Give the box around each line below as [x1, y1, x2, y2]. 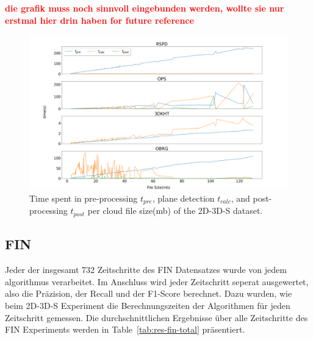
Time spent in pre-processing [29, 192, 138, 205]
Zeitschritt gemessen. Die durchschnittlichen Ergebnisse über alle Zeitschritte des [5, 311, 308, 324]
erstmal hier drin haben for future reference [5, 13, 194, 26]
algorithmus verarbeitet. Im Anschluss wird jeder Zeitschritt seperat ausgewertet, [5, 275, 309, 288]
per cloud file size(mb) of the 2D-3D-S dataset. [87, 204, 263, 217]
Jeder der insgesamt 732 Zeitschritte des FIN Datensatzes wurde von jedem [5, 263, 287, 276]
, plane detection [152, 192, 215, 205]
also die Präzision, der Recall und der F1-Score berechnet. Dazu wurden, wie [5, 287, 292, 300]
